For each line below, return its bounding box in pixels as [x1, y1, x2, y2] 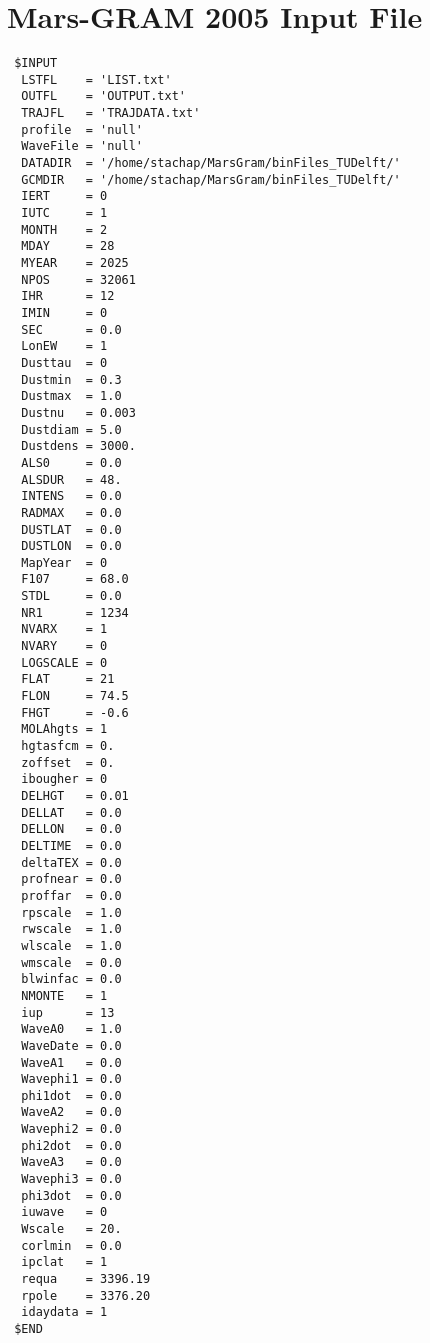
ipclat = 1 [21, 1255, 108, 1270]
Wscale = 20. [21, 1222, 122, 1237]
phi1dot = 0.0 [21, 1088, 122, 1103]
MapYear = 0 [21, 555, 108, 570]
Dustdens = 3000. [21, 439, 136, 454]
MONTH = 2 [21, 222, 108, 237]
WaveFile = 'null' [21, 139, 144, 154]
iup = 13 [21, 1005, 115, 1020]
